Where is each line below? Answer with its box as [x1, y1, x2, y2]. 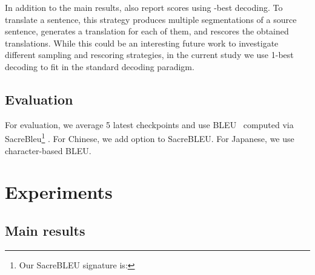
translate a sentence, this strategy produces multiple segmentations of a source [5, 13, 297, 25]
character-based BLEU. [5, 144, 91, 157]
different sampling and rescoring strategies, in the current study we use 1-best [5, 48, 294, 61]
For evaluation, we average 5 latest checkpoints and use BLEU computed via [5, 118, 294, 131]
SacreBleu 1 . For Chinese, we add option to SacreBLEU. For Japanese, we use [5, 131, 294, 145]
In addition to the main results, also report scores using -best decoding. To [5, 1, 283, 13]
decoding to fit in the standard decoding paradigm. [5, 60, 194, 73]
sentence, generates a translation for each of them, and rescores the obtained [5, 25, 289, 37]
